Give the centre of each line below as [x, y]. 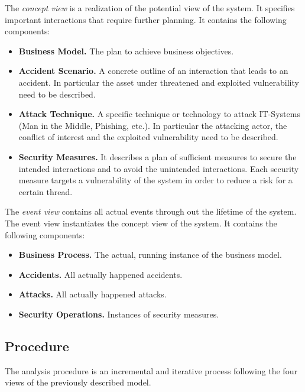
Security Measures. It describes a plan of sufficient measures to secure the [158, 156]
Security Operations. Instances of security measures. [119, 314]
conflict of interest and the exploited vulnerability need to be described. [148, 137]
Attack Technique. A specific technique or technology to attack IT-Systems [159, 114]
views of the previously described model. [78, 382]
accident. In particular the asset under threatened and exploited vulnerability [159, 82]
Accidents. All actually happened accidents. [100, 274]
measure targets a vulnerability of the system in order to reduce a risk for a [155, 180]
